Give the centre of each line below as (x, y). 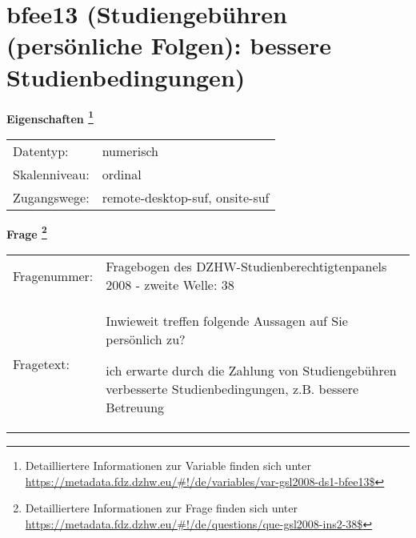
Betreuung (135, 407)
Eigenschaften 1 (50, 117)
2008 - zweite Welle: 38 (170, 285)
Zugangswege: (51, 197)
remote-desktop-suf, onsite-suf (186, 197)
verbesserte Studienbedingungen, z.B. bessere (232, 389)
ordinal (122, 174)
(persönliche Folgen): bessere (169, 45)
